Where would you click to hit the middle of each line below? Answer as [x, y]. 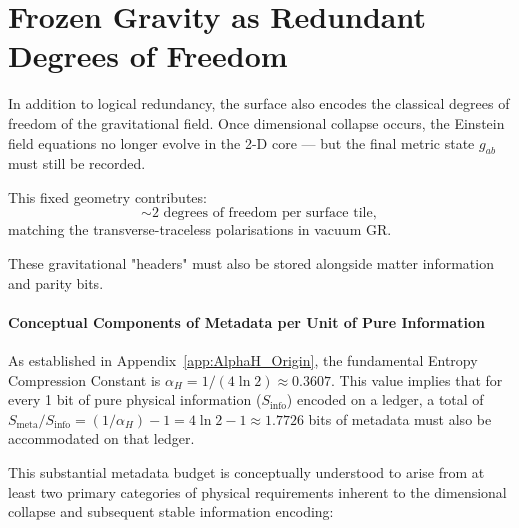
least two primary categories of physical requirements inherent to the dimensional [257, 491]
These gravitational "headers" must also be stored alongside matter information [251, 263]
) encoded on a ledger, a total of [385, 399]
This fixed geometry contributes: [107, 196]
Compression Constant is [84, 379]
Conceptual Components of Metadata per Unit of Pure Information [247, 321]
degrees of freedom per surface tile [268, 213]
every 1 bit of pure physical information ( [135, 399]
